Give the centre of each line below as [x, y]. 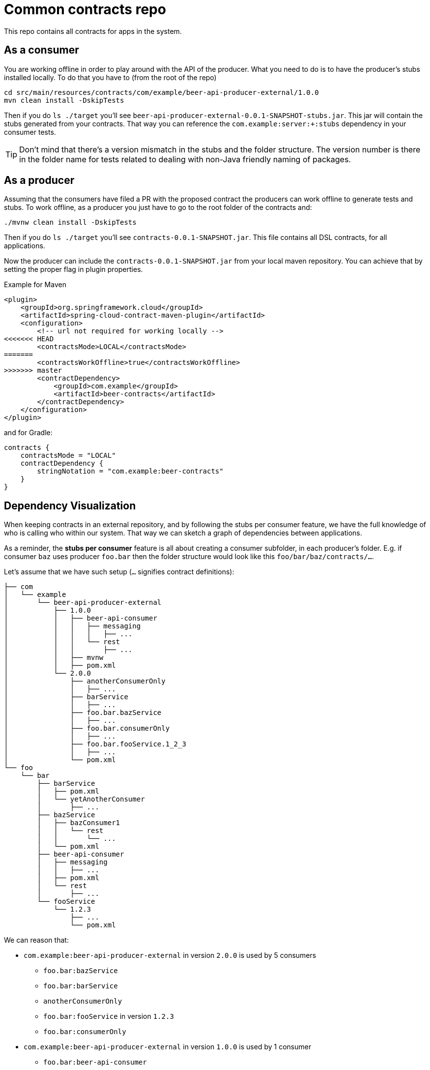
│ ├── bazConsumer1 [79, 823]
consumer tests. [30, 132]
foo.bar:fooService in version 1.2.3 [109, 1016]
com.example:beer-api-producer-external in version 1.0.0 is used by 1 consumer [168, 1047]
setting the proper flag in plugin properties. [73, 269]
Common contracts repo [85, 9]
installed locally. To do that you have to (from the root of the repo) [110, 77]
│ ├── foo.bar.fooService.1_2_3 [95, 744]
